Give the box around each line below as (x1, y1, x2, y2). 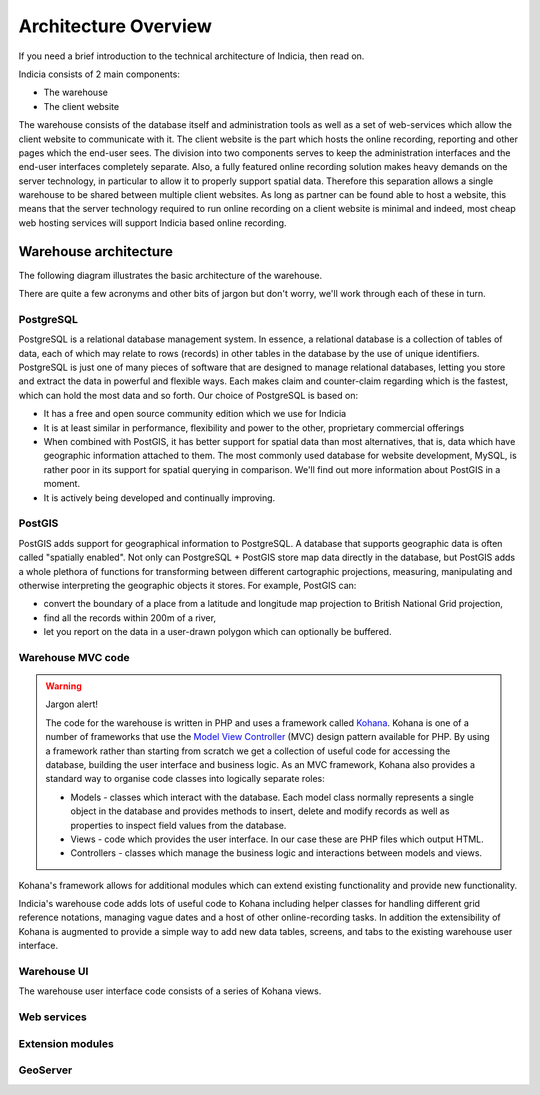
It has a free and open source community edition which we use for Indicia (43, 408, 347, 420)
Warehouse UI (18, 965, 89, 979)
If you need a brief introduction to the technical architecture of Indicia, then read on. (18, 50, 365, 62)
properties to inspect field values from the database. (70, 819, 287, 831)
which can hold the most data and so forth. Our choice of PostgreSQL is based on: (18, 389, 359, 401)
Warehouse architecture (18, 243, 174, 260)
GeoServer (18, 1063, 73, 1077)
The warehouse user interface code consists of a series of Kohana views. (18, 985, 322, 997)
